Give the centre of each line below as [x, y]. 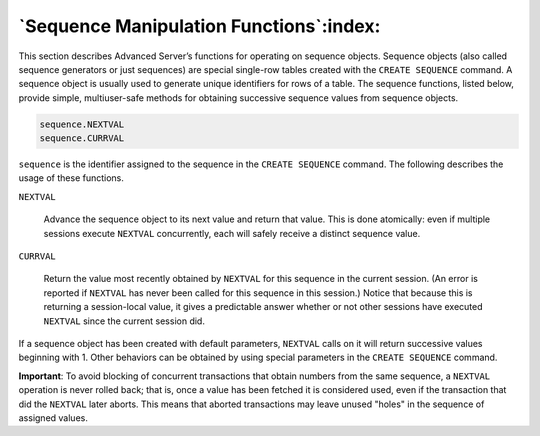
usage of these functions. [71, 178]
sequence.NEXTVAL [82, 124]
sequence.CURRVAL [82, 138]
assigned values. [53, 417]
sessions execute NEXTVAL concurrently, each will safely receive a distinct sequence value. [232, 233]
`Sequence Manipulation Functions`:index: [199, 26]
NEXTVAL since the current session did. [124, 321]
